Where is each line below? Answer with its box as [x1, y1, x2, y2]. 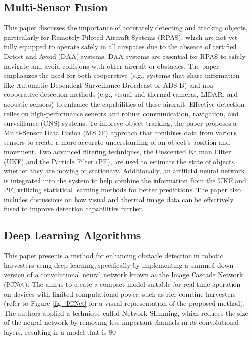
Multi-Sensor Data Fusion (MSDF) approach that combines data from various [4, 127, 237, 137]
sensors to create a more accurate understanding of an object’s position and [4, 137, 230, 147]
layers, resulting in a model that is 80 [4, 327, 116, 337]
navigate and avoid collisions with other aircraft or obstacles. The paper [4, 60, 219, 71]
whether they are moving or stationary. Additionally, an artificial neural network [4, 166, 245, 176]
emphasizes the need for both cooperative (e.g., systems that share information [4, 70, 240, 80]
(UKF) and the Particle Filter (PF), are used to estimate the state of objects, [4, 156, 236, 166]
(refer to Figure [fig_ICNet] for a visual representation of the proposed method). [4, 298, 245, 308]
